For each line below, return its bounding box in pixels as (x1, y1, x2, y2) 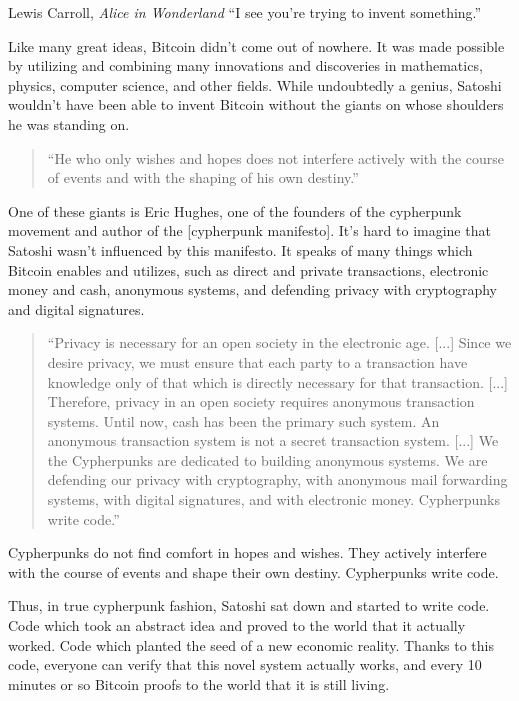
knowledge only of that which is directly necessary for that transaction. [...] (47, 371, 508, 392)
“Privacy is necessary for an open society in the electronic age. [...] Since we (47, 332, 512, 353)
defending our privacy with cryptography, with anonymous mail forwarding (47, 469, 508, 490)
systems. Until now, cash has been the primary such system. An (47, 410, 440, 431)
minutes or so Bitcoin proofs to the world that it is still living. (8, 673, 390, 694)
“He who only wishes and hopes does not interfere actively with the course (47, 147, 505, 168)
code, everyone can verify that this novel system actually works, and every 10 (8, 654, 482, 675)
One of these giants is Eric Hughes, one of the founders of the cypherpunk (8, 200, 462, 221)
